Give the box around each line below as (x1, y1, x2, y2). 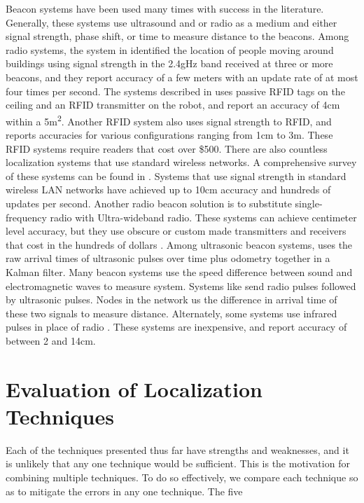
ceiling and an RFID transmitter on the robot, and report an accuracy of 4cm (6, 97, 340, 112)
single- (295, 195, 323, 210)
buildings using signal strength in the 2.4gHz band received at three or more (6, 56, 333, 71)
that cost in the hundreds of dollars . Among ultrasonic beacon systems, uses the (6, 237, 353, 251)
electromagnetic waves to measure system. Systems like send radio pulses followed (6, 278, 356, 293)
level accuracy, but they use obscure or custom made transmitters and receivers (6, 223, 346, 238)
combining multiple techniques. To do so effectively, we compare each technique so (6, 470, 358, 484)
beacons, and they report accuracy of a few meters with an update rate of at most (6, 69, 358, 84)
